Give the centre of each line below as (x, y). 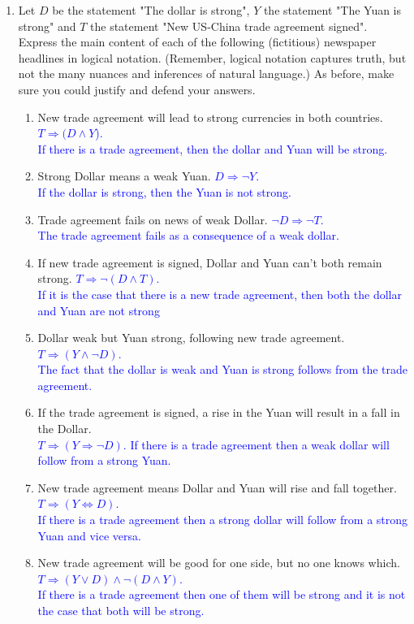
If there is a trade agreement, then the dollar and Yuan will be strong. (213, 148)
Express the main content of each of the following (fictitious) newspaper (197, 42)
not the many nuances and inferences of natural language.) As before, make (206, 74)
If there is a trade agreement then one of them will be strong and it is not (222, 594)
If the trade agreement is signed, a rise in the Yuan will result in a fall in (219, 412)
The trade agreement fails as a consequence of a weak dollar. (188, 235)
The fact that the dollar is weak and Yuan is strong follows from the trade (223, 369)
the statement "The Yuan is (332, 10)
